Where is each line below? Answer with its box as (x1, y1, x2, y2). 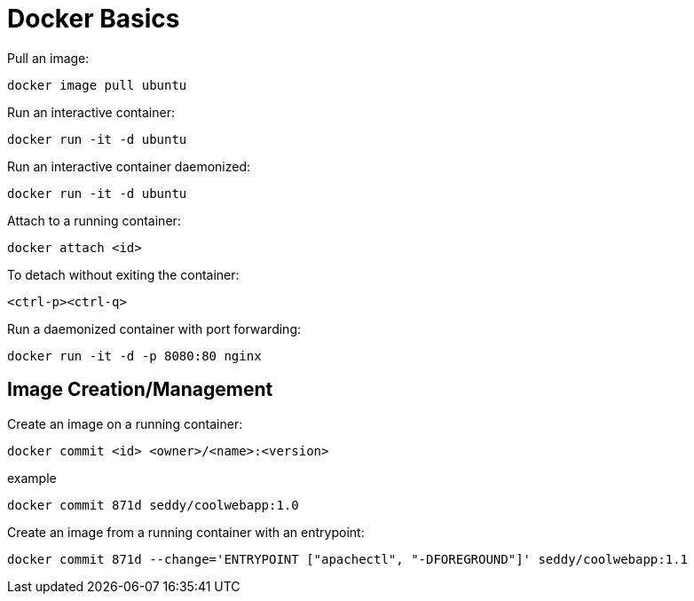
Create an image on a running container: (7, 415, 243, 431)
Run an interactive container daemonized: (7, 158, 251, 174)
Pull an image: (7, 50, 90, 66)
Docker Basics (7, 4, 180, 34)
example (7, 470, 57, 486)
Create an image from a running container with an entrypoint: (7, 524, 365, 540)
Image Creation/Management (7, 378, 273, 401)
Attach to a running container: (7, 212, 181, 228)
